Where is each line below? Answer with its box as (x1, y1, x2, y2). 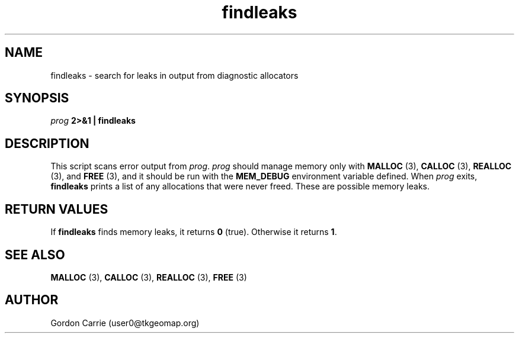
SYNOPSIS (5, 91, 69, 106)
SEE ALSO (5, 247, 65, 262)
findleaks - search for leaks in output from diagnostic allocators (50, 70, 299, 81)
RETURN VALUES (5, 201, 108, 217)
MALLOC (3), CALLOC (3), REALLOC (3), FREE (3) (50, 272, 247, 282)
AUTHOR (5, 292, 59, 308)
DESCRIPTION (5, 136, 89, 151)
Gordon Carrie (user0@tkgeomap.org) (50, 317, 200, 328)
